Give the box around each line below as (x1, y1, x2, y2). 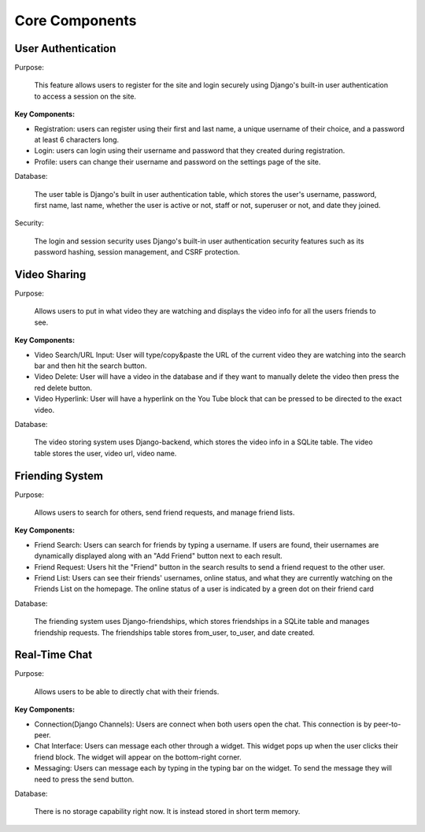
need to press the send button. (34, 774, 135, 784)
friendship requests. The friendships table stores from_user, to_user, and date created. (34, 627, 315, 637)
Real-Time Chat (14, 648, 93, 662)
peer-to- (373, 719, 401, 729)
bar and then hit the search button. (34, 361, 147, 370)
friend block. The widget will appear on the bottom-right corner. (34, 752, 242, 762)
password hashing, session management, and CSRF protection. (34, 247, 240, 257)
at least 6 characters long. (34, 135, 120, 145)
